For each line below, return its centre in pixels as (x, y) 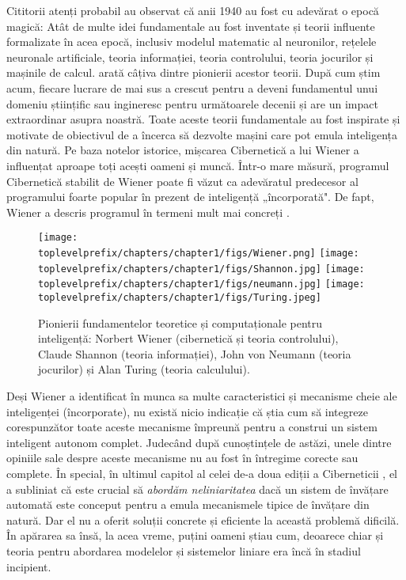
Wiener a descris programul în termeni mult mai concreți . (148, 212)
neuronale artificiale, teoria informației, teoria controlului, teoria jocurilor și (190, 57)
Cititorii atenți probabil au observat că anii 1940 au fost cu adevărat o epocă (193, 10)
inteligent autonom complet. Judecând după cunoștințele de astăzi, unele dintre (199, 442)
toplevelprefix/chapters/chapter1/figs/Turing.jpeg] (180, 297)
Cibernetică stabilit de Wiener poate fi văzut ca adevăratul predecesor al (182, 181)
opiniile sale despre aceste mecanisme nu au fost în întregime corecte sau (182, 458)
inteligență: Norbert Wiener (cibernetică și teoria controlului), (188, 338)
